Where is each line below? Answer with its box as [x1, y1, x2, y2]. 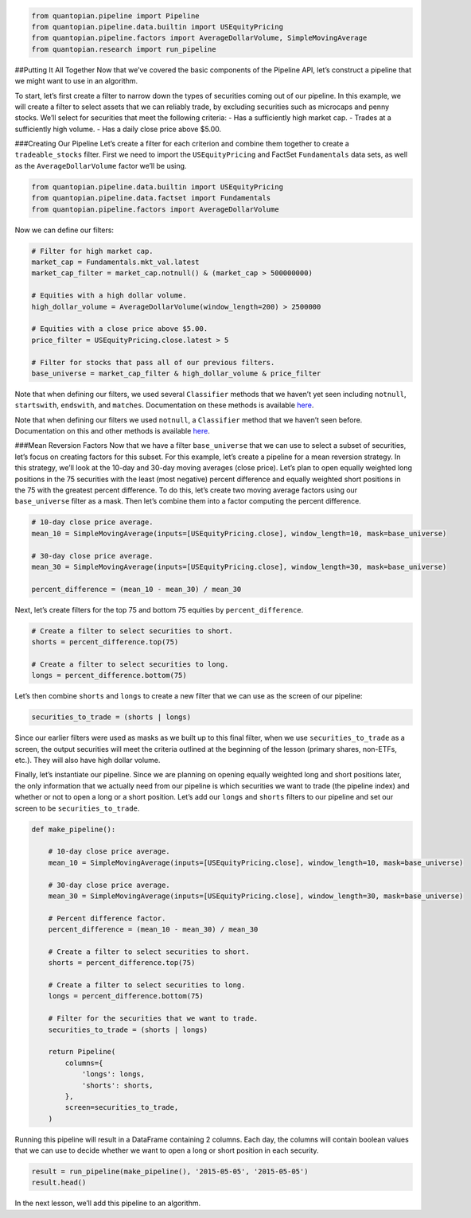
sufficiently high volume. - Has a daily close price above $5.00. [14, 124, 222, 134]
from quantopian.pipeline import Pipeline [31, 11, 200, 20]
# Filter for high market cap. [31, 247, 154, 255]
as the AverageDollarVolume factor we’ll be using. [14, 161, 187, 170]
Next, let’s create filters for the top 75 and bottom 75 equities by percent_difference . [14, 605, 304, 614]
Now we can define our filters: [14, 225, 115, 235]
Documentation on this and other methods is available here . [14, 426, 211, 436]
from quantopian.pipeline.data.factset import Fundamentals [31, 193, 271, 203]
